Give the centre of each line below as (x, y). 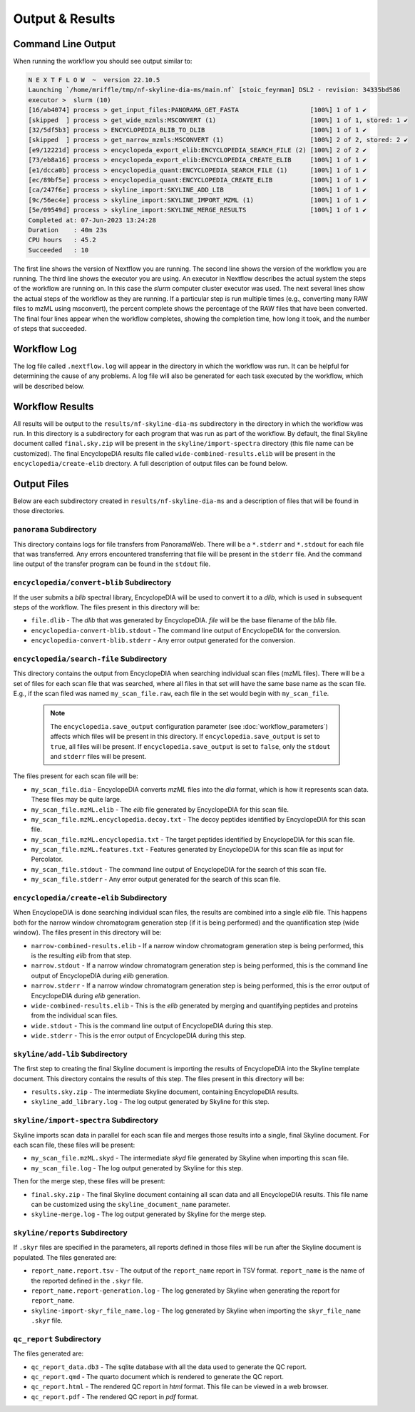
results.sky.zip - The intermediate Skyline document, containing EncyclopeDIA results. (165, 1092)
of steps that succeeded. (50, 329)
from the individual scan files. (74, 1015)
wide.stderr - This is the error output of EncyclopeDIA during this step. (138, 1035)
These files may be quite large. (76, 800)
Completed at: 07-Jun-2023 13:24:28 (92, 220)
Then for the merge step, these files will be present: (89, 1181)
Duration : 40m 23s (68, 230)
